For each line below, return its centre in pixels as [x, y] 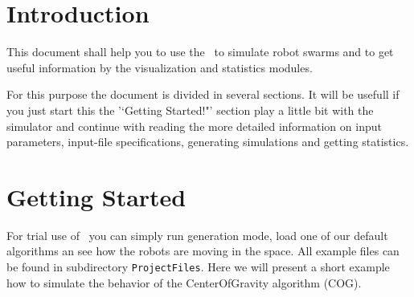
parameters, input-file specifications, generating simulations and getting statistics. [208, 142]
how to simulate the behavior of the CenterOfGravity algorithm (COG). [184, 282]
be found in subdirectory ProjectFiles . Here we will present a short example [198, 266]
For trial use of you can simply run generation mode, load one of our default [197, 235]
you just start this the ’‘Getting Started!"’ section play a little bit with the [190, 110]
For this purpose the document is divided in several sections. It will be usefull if [203, 94]
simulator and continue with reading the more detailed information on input [194, 126]
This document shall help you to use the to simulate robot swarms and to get [200, 52]
